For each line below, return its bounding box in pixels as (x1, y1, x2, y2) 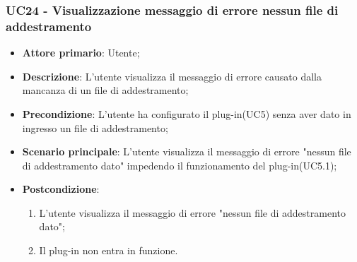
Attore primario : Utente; (22, 45, 140, 60)
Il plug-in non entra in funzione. (39, 243, 178, 258)
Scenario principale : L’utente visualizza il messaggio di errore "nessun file (22, 144, 351, 159)
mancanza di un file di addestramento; (22, 83, 189, 97)
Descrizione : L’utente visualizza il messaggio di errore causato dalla (22, 69, 322, 83)
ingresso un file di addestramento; (22, 120, 168, 135)
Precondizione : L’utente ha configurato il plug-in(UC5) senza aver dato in (22, 106, 351, 121)
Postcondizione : (22, 181, 100, 196)
